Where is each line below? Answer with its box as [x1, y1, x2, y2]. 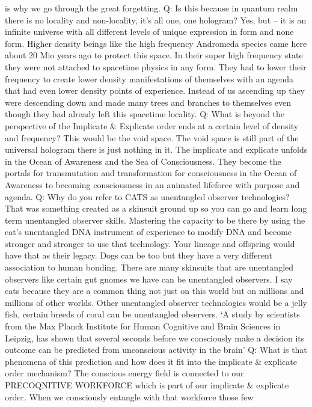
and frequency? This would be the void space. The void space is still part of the [5, 131, 299, 144]
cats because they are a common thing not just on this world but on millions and [5, 284, 304, 297]
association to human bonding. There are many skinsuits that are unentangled [5, 261, 294, 274]
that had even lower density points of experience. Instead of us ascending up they [5, 84, 305, 97]
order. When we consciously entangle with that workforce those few [5, 390, 254, 403]
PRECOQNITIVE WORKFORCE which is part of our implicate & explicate [5, 379, 289, 391]
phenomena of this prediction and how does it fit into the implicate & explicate [5, 355, 297, 367]
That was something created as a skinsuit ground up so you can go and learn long [5, 202, 307, 215]
